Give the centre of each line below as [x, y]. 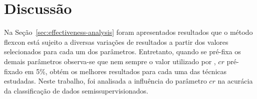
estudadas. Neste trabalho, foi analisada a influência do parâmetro [105, 81]
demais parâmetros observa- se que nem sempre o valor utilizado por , [110, 61]
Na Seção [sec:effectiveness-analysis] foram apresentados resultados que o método [128, 32]
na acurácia [235, 81]
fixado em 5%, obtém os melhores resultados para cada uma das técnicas [115, 71]
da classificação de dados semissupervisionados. [76, 90]
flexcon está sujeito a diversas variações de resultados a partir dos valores [116, 42]
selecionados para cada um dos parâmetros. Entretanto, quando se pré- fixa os [122, 51]
